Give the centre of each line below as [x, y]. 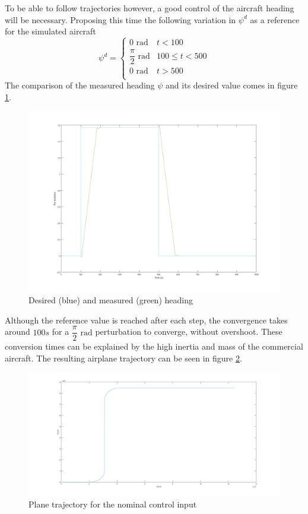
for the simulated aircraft [50, 31]
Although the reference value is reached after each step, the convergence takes [146, 320]
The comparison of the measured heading [80, 85]
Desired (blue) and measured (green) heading [111, 300]
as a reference [275, 19]
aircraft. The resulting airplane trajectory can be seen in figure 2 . [123, 358]
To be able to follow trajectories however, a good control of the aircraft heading [150, 8]
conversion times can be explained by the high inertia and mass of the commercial [154, 346]
